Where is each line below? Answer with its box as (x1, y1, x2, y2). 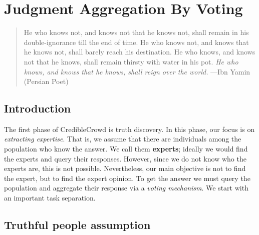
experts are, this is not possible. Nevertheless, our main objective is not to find (4, 163, 246, 173)
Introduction (4, 100, 71, 116)
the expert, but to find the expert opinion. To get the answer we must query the (4, 172, 250, 183)
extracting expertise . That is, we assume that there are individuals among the (4, 133, 241, 144)
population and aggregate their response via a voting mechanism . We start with (4, 182, 248, 193)
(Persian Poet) (24, 76, 69, 86)
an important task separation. (4, 192, 96, 203)
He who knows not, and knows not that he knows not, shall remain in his (24, 27, 249, 37)
